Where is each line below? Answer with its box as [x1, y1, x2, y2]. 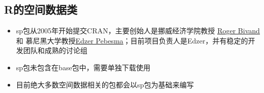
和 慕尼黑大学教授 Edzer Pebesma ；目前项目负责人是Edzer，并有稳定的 [16, 35, 248, 45]
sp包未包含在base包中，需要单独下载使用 [16, 62, 151, 72]
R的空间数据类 [4, 2, 78, 17]
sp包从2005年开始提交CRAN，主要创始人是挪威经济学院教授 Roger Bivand [16, 25, 260, 36]
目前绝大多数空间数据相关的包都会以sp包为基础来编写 [16, 79, 194, 89]
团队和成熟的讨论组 [23, 45, 87, 56]
